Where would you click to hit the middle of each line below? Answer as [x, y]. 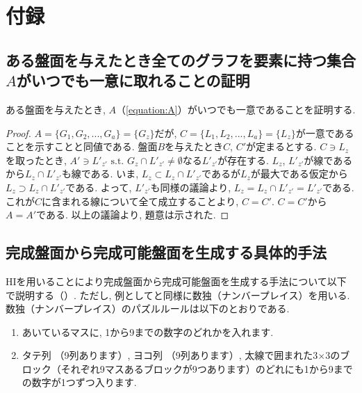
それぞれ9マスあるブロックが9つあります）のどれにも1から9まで [207, 368]
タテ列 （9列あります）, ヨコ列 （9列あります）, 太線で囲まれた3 [170, 355]
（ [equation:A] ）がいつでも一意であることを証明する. [236, 109]
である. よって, [99, 187]
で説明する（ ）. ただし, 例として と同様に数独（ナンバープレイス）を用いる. [178, 295]
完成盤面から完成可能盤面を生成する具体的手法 [166, 252]
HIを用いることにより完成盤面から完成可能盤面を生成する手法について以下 [176, 281]
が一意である [325, 133]
